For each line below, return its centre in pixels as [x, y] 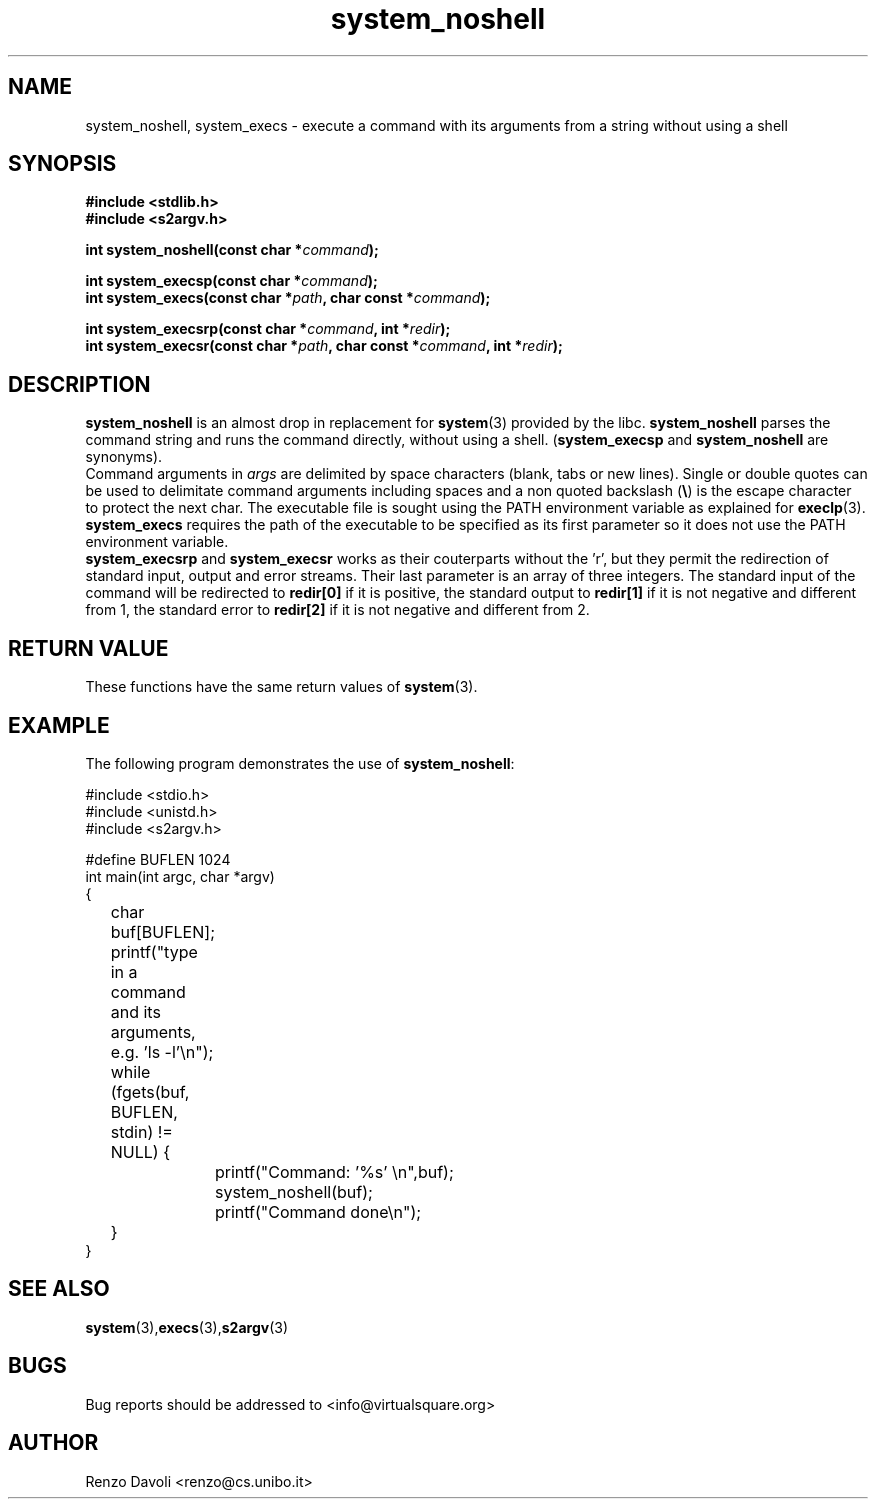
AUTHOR [53, 1443]
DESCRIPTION [79, 384]
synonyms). [124, 457]
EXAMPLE [59, 725]
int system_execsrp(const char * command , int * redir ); [268, 329]
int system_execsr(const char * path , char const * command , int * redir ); [324, 346]
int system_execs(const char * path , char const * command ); [288, 298]
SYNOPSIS [62, 164]
